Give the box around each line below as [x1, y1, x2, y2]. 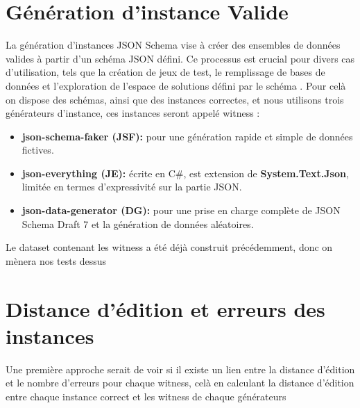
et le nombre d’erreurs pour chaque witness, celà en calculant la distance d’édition [6, 375, 354, 390]
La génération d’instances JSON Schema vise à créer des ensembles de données [6, 38, 341, 52]
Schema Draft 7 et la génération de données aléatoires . [22, 216, 254, 231]
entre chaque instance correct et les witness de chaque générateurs [6, 389, 286, 403]
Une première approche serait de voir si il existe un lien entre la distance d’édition [6, 361, 355, 376]
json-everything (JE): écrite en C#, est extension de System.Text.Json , [22, 165, 349, 180]
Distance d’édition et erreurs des [6, 294, 325, 323]
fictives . [22, 142, 54, 157]
